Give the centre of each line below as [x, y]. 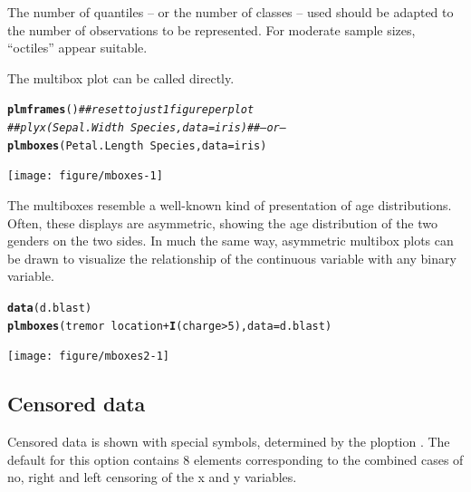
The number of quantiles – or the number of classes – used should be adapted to [231, 12]
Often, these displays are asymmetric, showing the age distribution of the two [223, 222]
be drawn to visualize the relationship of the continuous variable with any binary [232, 258]
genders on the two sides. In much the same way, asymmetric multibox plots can [231, 241]
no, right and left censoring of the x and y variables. [152, 477]
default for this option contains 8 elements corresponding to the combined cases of [235, 459]
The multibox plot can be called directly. [121, 77]
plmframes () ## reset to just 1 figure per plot [131, 110]
